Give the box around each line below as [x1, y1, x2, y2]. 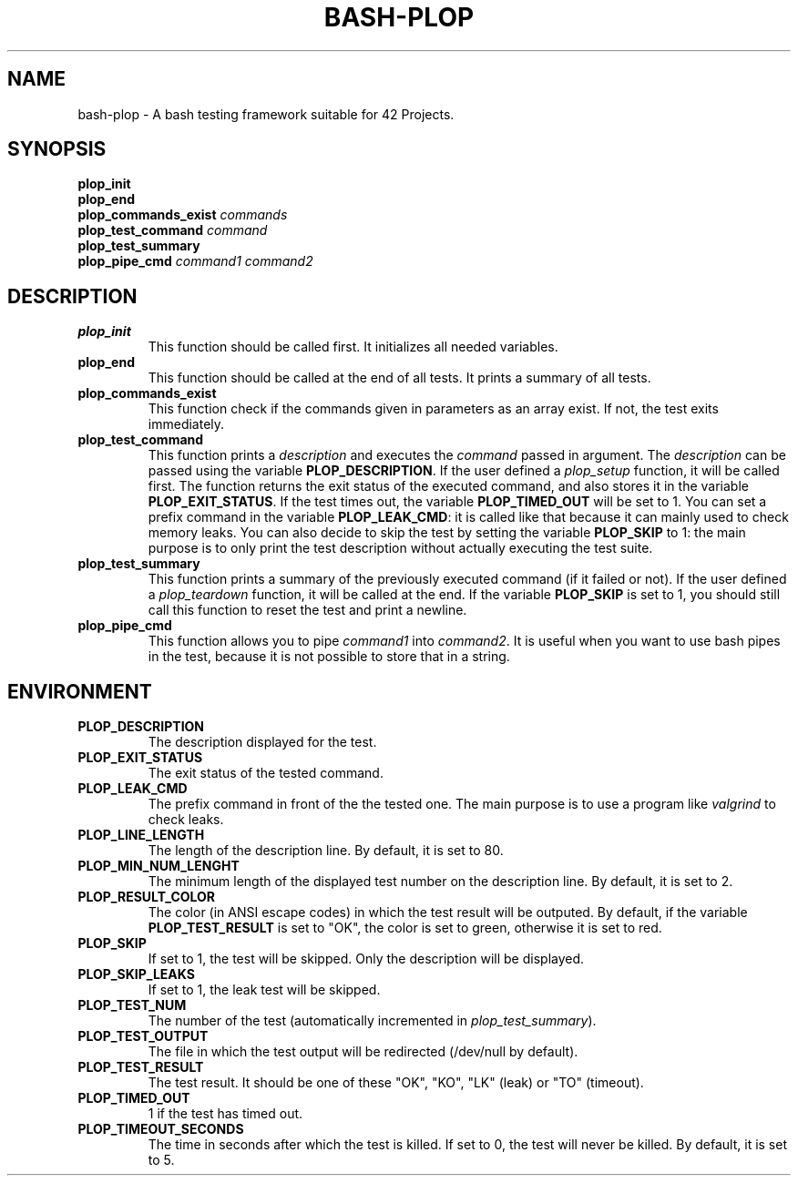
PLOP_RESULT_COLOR [77, 889, 216, 905]
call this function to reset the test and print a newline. [148, 602, 467, 618]
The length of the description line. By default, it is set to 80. [148, 842, 504, 859]
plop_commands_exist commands [77, 207, 288, 223]
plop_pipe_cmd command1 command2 [77, 253, 313, 270]
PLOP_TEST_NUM [77, 997, 187, 1014]
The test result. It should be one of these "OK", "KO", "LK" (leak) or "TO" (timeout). [148, 1075, 644, 1091]
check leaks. [148, 811, 224, 828]
